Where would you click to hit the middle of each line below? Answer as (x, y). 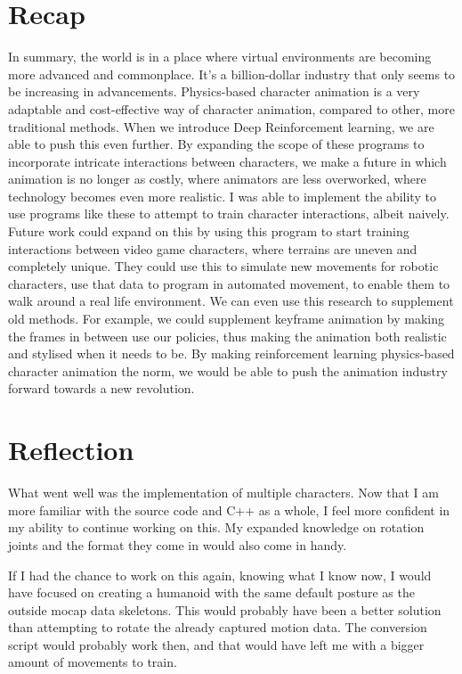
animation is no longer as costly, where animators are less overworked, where (217, 179)
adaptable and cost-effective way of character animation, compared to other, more (231, 108)
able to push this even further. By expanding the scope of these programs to (216, 144)
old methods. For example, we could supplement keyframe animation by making (227, 319)
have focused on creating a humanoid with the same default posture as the (211, 592)
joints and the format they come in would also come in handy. (178, 544)
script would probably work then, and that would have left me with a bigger (216, 644)
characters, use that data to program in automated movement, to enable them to (229, 283)
